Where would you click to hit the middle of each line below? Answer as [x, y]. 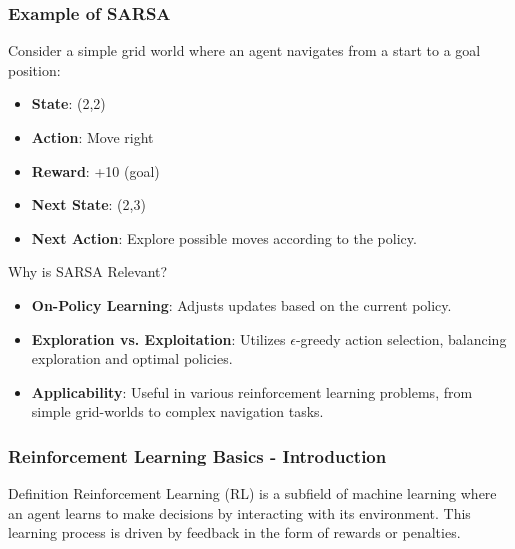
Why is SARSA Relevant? [88, 271]
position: [34, 69]
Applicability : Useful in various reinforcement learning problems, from [252, 391]
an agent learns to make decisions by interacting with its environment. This [239, 512]
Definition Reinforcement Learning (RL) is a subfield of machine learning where [252, 493]
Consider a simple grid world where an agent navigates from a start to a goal [244, 50]
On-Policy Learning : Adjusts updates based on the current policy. [241, 304]
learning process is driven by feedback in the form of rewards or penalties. [234, 532]
